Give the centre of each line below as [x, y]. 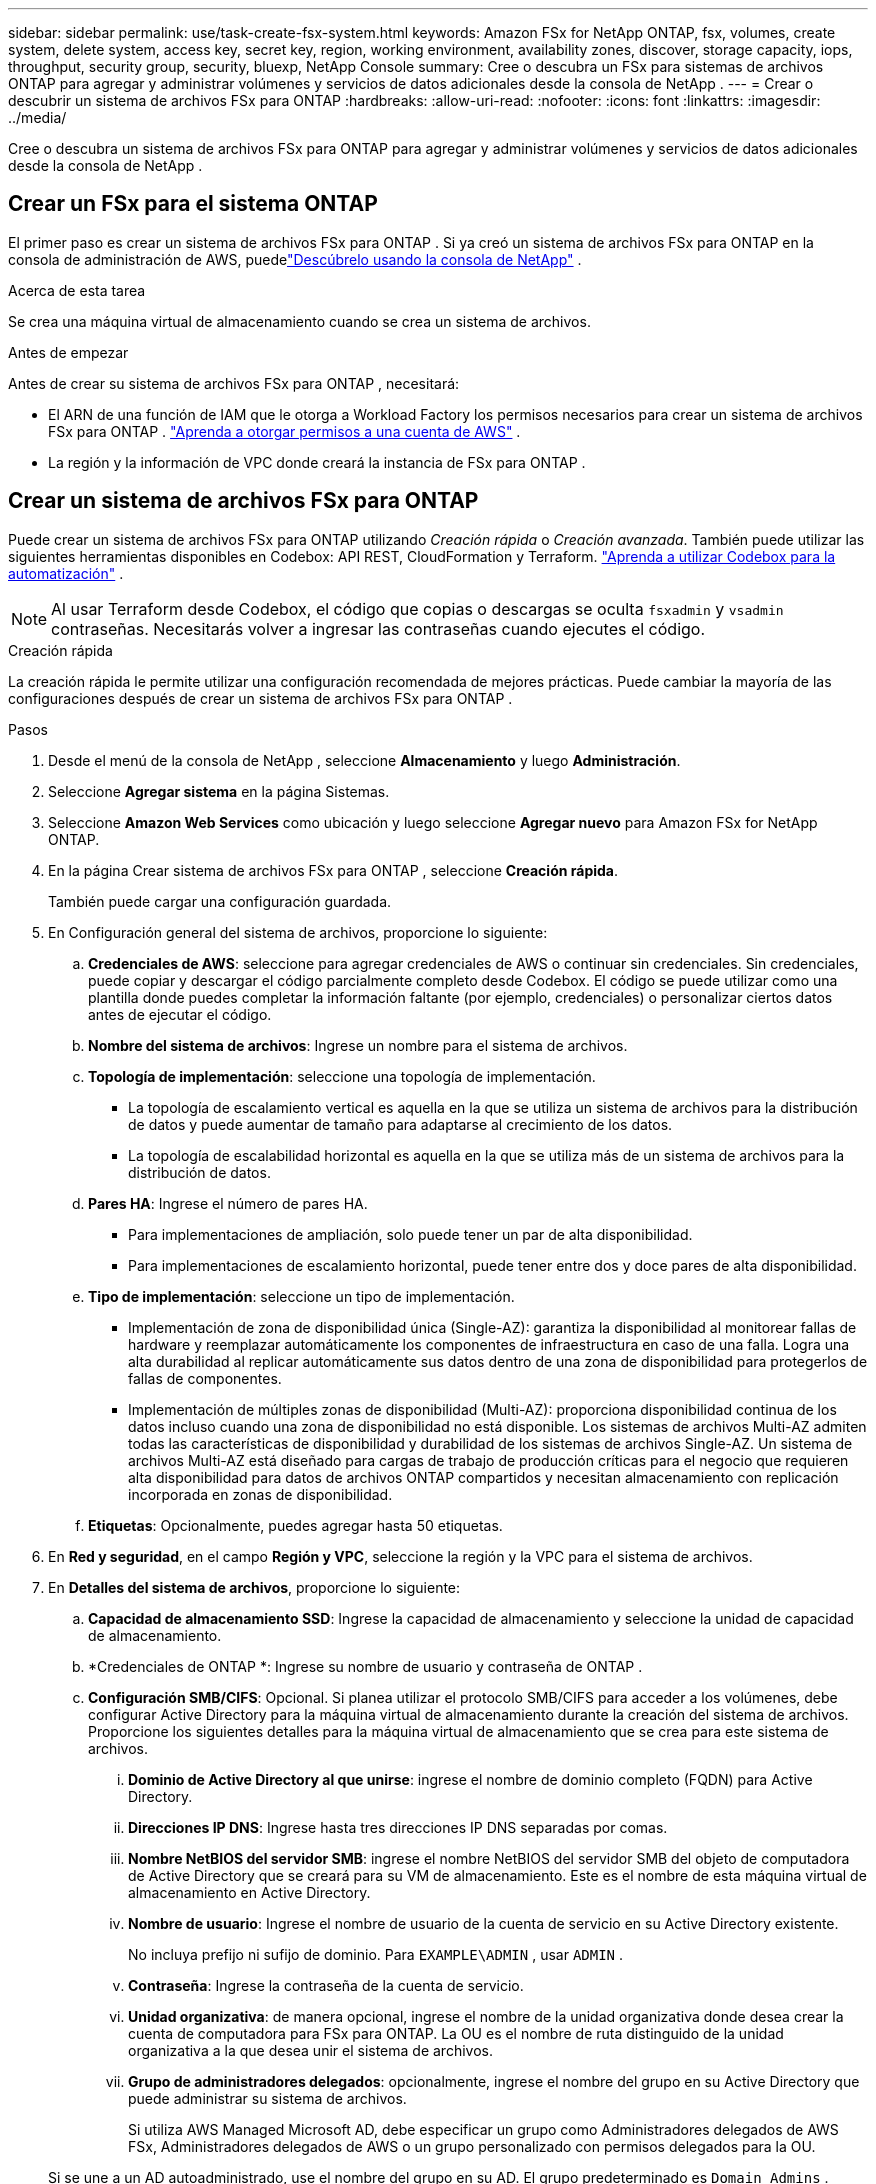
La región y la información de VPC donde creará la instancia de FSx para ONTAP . [317, 462]
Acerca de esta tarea [77, 290]
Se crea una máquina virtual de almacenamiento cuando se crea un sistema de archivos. [299, 321]
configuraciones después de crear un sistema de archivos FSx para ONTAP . [260, 698]
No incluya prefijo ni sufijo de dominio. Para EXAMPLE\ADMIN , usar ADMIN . [376, 1954]
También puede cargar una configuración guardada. [220, 901]
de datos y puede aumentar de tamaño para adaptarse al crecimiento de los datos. [400, 1124]
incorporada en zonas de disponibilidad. [260, 1494]
